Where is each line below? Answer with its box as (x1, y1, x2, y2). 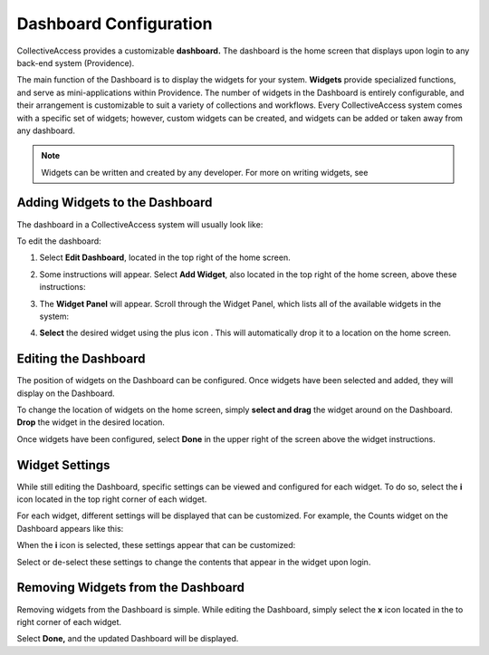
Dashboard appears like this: (16, 523, 124, 534)
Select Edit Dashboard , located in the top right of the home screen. (39, 252, 291, 263)
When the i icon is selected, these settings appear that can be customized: (16, 540, 296, 551)
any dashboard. (16, 125, 76, 136)
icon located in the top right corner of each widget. (16, 494, 207, 505)
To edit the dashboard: (16, 236, 101, 246)
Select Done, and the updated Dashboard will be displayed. (16, 633, 239, 644)
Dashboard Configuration (16, 14, 213, 34)
